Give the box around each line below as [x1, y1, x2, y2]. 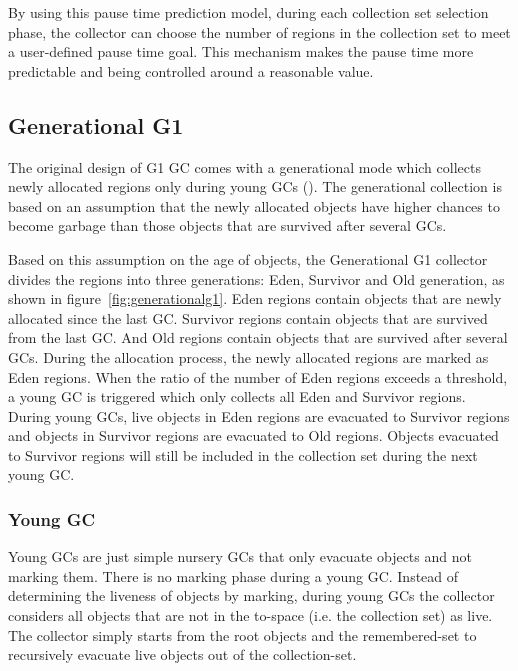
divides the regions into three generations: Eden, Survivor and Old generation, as [8, 268, 505, 289]
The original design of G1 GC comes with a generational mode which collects [8, 156, 481, 177]
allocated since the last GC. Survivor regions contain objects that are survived [8, 307, 488, 328]
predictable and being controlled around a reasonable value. [8, 60, 374, 81]
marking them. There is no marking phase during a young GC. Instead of [8, 565, 459, 586]
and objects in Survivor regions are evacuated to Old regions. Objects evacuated [8, 425, 499, 446]
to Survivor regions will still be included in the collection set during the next [8, 444, 478, 465]
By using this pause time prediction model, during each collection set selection [8, 2, 489, 22]
